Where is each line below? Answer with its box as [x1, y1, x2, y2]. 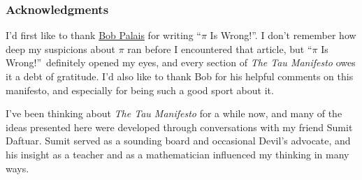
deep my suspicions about [6, 41, 115, 56]
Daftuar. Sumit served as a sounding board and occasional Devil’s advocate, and [6, 133, 351, 148]
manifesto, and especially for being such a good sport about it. [6, 82, 274, 97]
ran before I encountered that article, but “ [127, 41, 312, 56]
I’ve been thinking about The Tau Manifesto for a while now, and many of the [6, 106, 342, 121]
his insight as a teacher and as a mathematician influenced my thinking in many [6, 147, 349, 161]
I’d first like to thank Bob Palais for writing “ [6, 28, 201, 43]
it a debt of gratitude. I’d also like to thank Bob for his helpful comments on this [6, 69, 354, 83]
